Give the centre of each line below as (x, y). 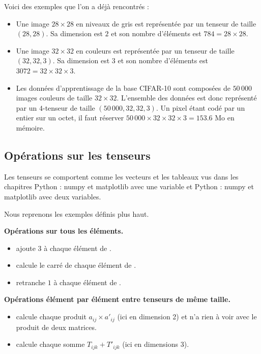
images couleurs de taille (54, 98)
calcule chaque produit (51, 317)
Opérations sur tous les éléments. (64, 231)
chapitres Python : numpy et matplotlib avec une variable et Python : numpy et (129, 186)
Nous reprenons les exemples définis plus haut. (77, 213)
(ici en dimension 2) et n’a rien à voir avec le (187, 317)
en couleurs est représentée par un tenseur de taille (155, 50)
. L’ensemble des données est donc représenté (187, 98)
